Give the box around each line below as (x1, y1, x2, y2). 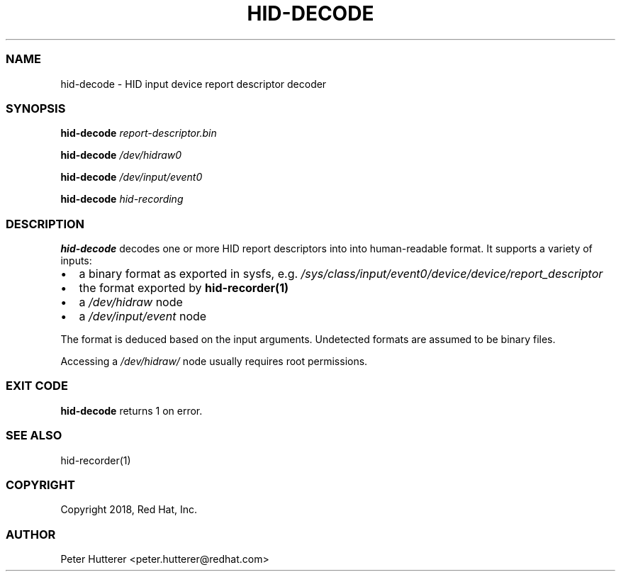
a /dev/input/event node (79, 309, 207, 323)
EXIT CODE (6, 379, 68, 393)
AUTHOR (6, 527, 56, 542)
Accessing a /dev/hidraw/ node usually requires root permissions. (60, 355, 368, 367)
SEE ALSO (6, 428, 62, 443)
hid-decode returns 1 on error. (60, 404, 203, 417)
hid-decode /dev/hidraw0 (60, 149, 182, 162)
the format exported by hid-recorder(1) (79, 281, 289, 295)
